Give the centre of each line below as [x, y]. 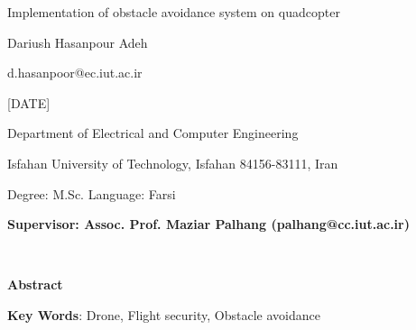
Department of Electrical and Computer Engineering [153, 133]
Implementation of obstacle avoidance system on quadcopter [174, 12]
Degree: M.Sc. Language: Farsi [92, 193]
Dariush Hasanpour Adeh [78, 42]
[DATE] [29, 102]
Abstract [35, 284]
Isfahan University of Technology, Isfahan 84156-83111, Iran [173, 163]
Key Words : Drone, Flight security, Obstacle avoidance [164, 314]
